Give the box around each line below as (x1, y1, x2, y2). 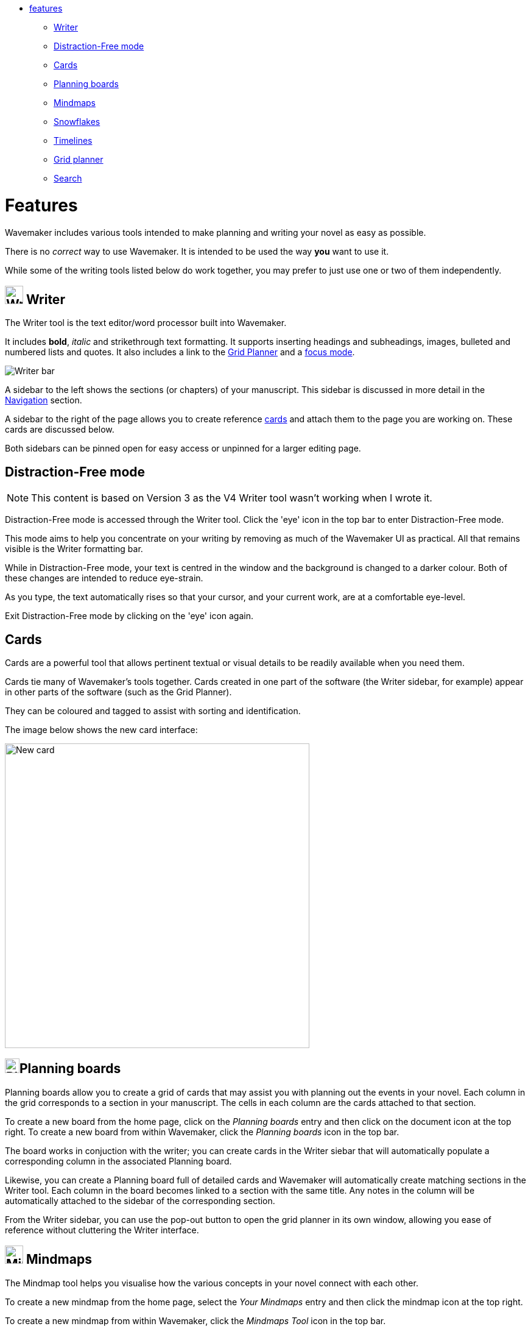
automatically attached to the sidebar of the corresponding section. (5, 1195, 275, 1206)
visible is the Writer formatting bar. (5, 544, 143, 555)
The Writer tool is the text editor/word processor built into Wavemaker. (5, 317, 287, 328)
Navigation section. (5, 395, 82, 406)
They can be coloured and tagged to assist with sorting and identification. (5, 706, 301, 717)
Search (54, 173, 82, 183)
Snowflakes (54, 116, 100, 127)
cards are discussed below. (5, 424, 114, 435)
